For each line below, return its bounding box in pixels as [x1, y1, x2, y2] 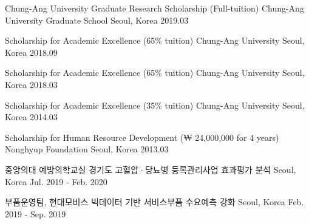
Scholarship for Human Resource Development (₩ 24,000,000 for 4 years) [5, 131, 279, 143]
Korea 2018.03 [5, 78, 58, 90]
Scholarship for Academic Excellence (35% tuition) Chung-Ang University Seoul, [5, 98, 305, 111]
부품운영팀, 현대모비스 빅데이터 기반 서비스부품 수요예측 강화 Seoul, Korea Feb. [5, 195, 304, 208]
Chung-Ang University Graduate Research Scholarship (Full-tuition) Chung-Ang [5, 2, 304, 14]
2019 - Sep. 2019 [5, 207, 66, 220]
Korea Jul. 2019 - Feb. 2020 [5, 175, 107, 188]
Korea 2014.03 [5, 110, 58, 123]
